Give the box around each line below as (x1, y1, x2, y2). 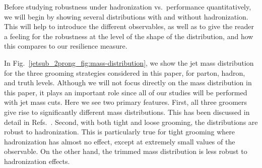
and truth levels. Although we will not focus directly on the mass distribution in (4, 77, 252, 88)
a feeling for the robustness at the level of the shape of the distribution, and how (4, 31, 253, 41)
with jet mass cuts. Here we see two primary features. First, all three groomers (4, 97, 247, 107)
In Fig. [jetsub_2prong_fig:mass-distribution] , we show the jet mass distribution (4, 57, 254, 68)
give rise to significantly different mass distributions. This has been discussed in (4, 106, 250, 117)
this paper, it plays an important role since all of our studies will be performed (4, 87, 247, 97)
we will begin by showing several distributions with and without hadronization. (4, 11, 248, 22)
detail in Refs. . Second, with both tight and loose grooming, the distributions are (4, 116, 258, 127)
